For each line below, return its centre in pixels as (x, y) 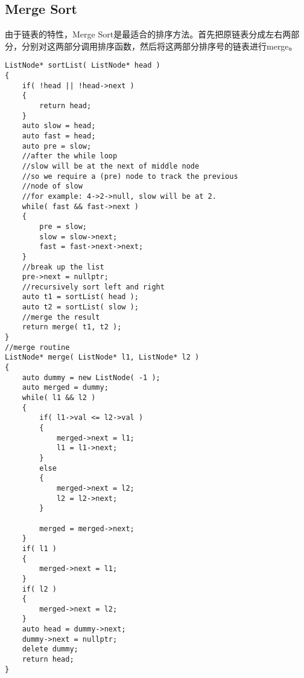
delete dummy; (50, 649)
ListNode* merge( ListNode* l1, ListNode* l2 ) (102, 357)
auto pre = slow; (57, 146)
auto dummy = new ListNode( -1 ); (91, 377)
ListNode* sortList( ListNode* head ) (83, 66)
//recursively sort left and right (93, 287)
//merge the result (61, 317)
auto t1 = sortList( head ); (80, 297)
